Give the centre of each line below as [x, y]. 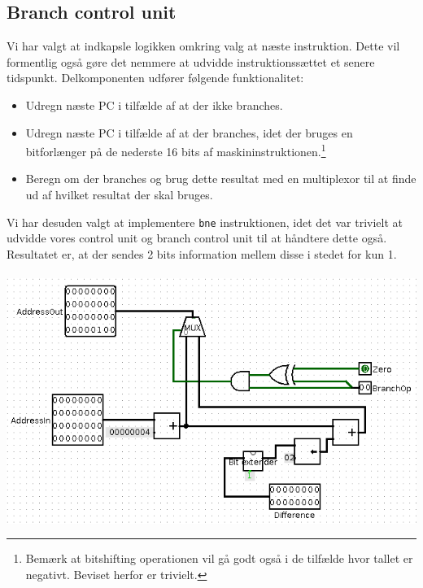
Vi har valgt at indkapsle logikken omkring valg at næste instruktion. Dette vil [203, 46]
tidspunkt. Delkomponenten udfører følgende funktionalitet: [155, 78]
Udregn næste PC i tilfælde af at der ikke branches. [154, 105]
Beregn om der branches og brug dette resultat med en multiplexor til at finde [221, 179]
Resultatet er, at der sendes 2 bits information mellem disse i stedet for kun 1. [202, 253]
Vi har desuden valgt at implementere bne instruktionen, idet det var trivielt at [205, 222]
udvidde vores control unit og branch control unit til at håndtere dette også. [197, 238]
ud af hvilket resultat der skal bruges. [119, 195]
